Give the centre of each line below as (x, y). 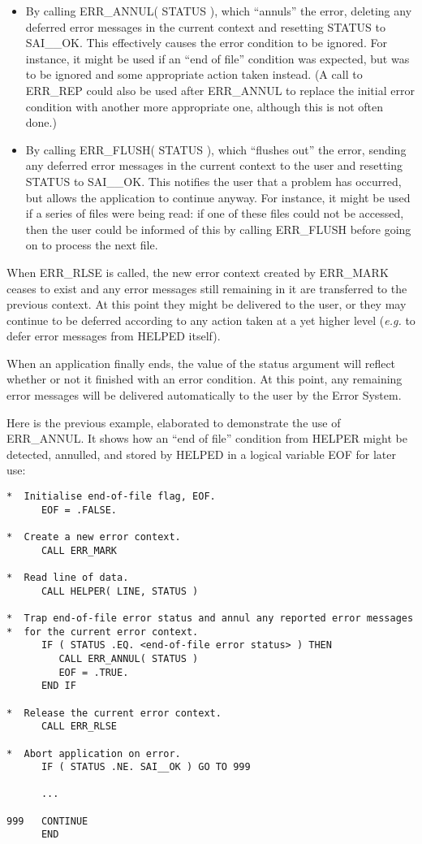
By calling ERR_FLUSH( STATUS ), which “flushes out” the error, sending (216, 149)
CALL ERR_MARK (79, 550)
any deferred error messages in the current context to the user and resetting (214, 165)
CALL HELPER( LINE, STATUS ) (120, 591)
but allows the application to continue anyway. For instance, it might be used (218, 197)
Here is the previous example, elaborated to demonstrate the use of (174, 422)
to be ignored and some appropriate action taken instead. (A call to (194, 74)
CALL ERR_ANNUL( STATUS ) (129, 658)
